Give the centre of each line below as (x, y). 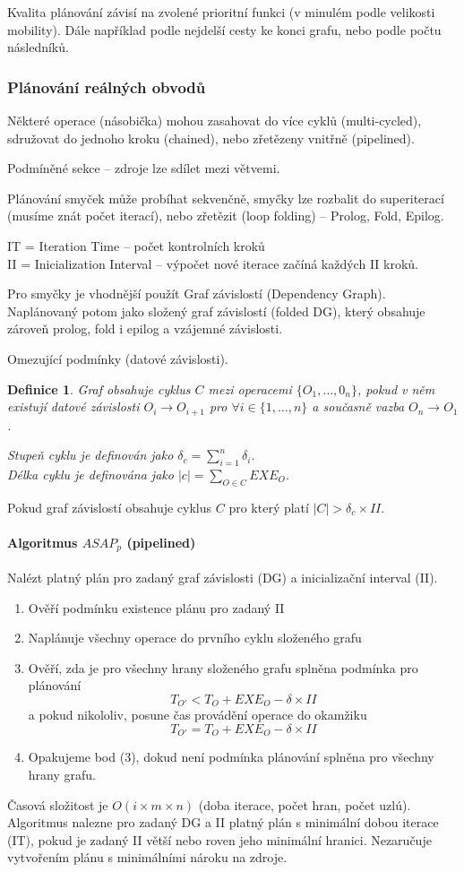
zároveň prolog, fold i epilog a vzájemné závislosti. (145, 328)
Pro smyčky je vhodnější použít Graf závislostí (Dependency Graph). (197, 294)
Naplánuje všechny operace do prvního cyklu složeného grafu (195, 638)
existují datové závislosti (73, 406)
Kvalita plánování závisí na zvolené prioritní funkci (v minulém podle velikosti (221, 12)
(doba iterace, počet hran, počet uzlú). (305, 804)
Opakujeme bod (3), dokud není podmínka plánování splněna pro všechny (231, 757)
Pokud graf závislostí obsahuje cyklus (110, 507)
